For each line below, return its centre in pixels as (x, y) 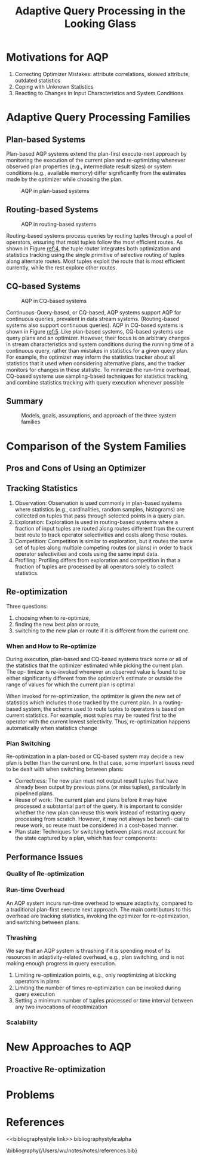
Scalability (22, 1022)
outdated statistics (38, 80)
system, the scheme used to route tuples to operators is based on (104, 708)
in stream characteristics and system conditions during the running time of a (100, 344)
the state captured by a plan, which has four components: (86, 838)
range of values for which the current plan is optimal (71, 685)
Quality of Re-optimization (45, 874)
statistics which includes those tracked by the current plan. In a (84, 702)
